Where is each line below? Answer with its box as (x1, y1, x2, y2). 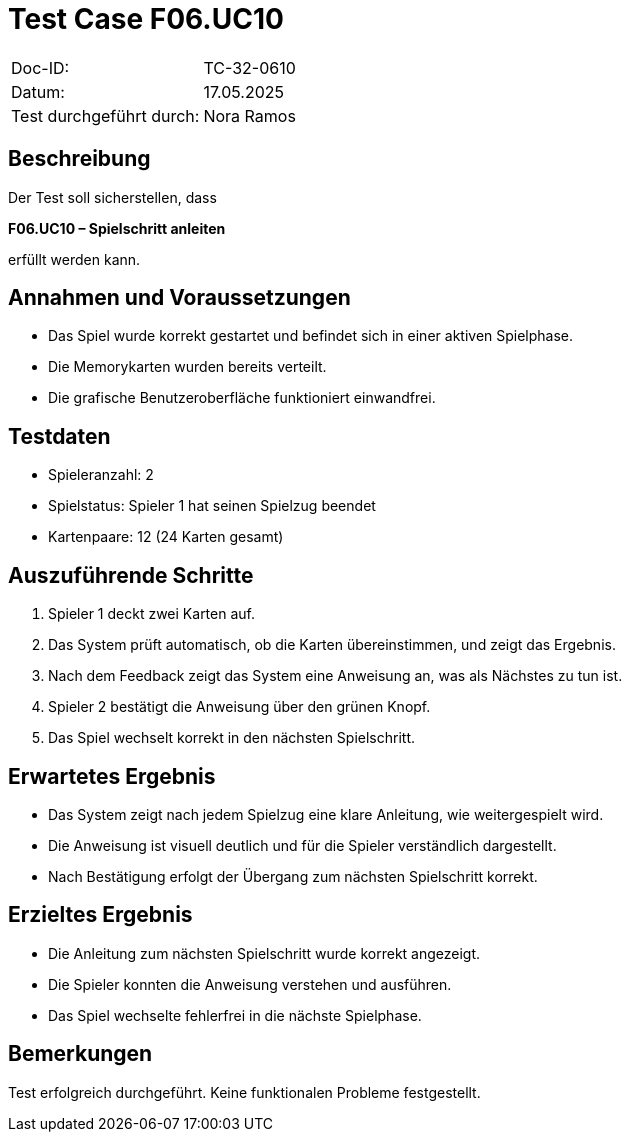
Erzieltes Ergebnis (8, 902, 193, 928)
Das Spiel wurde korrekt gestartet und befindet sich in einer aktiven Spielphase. (48, 327, 574, 345)
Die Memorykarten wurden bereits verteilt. (48, 358, 327, 376)
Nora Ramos (203, 105, 296, 126)
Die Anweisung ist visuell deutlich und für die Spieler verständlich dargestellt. (48, 836, 557, 854)
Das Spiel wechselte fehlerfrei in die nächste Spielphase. (48, 1006, 422, 1024)
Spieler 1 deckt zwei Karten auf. (48, 605, 255, 623)
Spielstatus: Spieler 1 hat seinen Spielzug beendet (48, 497, 376, 515)
